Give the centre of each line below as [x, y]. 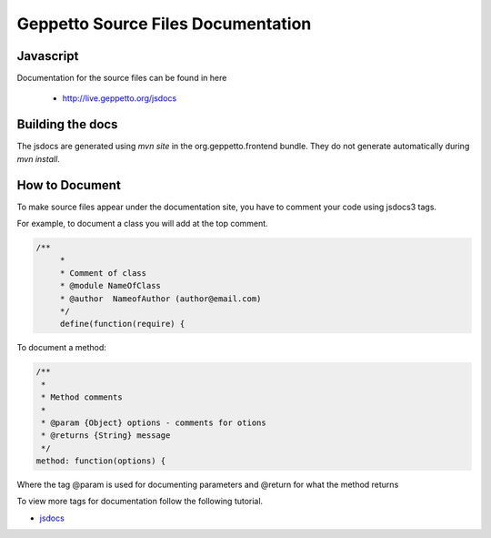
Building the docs [67, 124]
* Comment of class [103, 273]
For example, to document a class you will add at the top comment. [142, 224]
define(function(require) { [122, 324]
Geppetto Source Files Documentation [164, 24]
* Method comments [82, 397]
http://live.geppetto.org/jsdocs [120, 98]
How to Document [69, 185]
